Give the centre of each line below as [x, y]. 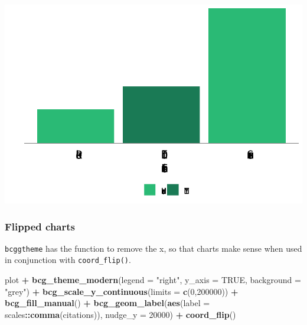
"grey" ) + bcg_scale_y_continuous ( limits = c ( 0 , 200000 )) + [122, 291]
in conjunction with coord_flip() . [68, 260]
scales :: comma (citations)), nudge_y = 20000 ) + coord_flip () [120, 314]
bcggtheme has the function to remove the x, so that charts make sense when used [153, 248]
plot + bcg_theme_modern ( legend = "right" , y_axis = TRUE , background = [153, 280]
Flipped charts [40, 226]
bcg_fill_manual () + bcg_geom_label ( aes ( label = [107, 303]
